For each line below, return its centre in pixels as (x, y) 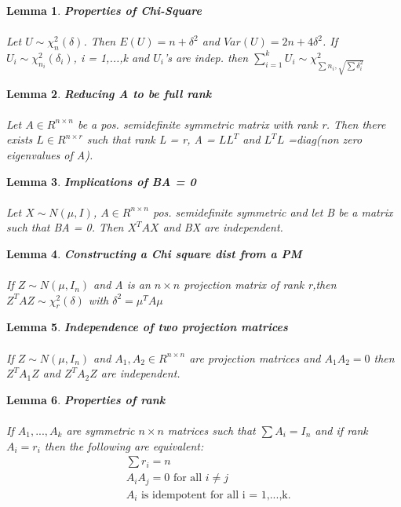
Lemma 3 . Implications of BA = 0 (101, 181)
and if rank (341, 430)
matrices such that (211, 430)
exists (20, 139)
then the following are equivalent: (124, 445)
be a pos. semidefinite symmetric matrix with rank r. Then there (231, 124)
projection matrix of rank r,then (260, 285)
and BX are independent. (223, 227)
